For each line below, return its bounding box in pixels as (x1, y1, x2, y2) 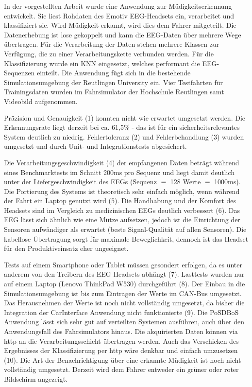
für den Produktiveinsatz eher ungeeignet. (4, 243, 129, 253)
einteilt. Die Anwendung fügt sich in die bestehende (37, 68, 191, 78)
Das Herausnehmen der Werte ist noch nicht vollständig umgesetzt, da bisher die (4, 298, 245, 308)
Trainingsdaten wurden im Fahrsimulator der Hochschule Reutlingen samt (4, 87, 224, 97)
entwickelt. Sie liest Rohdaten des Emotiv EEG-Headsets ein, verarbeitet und (4, 10, 235, 20)
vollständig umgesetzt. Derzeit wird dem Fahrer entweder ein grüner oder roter (4, 364, 239, 374)
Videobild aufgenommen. (4, 96, 78, 106)
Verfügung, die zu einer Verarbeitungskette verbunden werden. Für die (4, 48, 214, 58)
